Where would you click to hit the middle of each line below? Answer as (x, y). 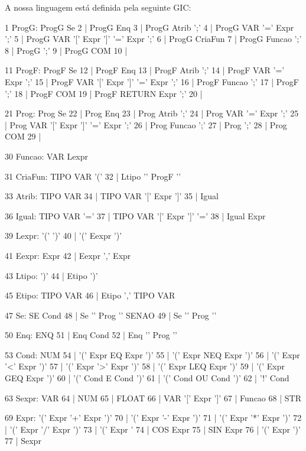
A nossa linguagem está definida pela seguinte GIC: (98, 7)
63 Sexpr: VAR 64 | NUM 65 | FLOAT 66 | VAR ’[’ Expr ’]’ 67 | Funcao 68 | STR (153, 398)
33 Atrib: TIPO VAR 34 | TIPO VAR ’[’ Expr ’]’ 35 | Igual (112, 196)
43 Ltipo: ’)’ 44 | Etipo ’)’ (51, 275)
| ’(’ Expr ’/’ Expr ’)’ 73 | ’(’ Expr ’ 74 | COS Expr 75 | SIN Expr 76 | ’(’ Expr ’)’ (153, 429)
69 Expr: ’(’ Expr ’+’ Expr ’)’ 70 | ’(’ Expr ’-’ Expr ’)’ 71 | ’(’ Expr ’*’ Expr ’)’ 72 (153, 418)
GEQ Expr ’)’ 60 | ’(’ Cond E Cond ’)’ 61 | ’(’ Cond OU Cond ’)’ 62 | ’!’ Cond (147, 378)
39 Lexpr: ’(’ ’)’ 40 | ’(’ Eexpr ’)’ (64, 236)
